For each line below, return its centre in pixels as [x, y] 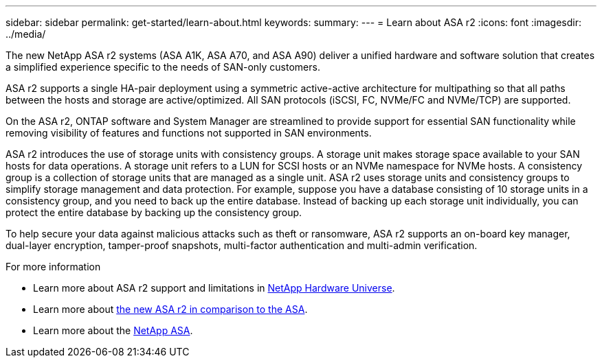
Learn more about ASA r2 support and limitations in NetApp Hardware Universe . [214, 288]
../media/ [26, 34]
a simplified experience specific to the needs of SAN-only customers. [163, 67]
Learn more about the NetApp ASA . [113, 330]
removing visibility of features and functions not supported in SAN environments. [189, 133]
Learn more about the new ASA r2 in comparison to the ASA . [170, 309]
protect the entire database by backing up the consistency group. [154, 212]
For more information [53, 267]
